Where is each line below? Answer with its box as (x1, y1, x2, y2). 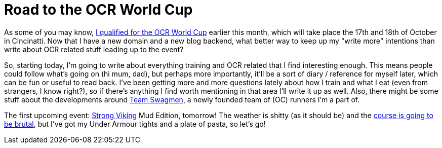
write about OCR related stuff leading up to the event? (4, 45, 184, 54)
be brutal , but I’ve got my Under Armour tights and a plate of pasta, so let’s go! (4, 119, 266, 128)
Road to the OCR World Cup (4, 1, 193, 18)
